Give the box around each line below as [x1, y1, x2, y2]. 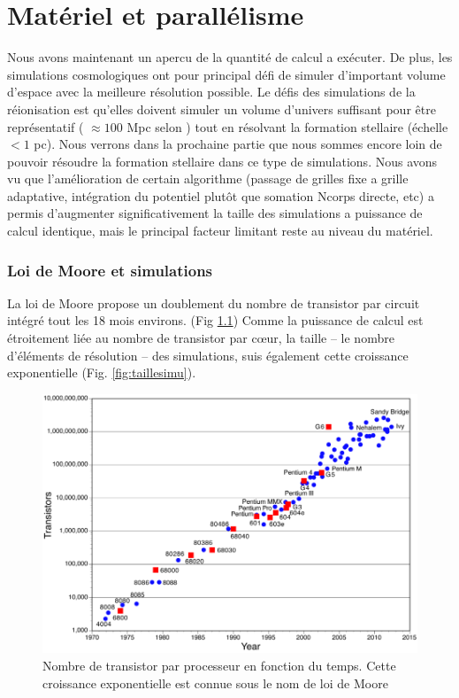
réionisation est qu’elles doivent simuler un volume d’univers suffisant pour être [7, 99, 436, 118]
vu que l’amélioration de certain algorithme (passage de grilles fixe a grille [7, 169, 409, 188]
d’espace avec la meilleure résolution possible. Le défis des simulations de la [7, 82, 416, 101]
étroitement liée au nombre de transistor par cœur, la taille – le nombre [7, 329, 394, 347]
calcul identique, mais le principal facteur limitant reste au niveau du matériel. [7, 221, 433, 240]
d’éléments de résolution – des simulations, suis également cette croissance [7, 345, 409, 364]
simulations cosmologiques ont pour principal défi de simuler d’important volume [7, 65, 446, 83]
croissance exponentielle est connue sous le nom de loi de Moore [42, 673, 388, 692]
